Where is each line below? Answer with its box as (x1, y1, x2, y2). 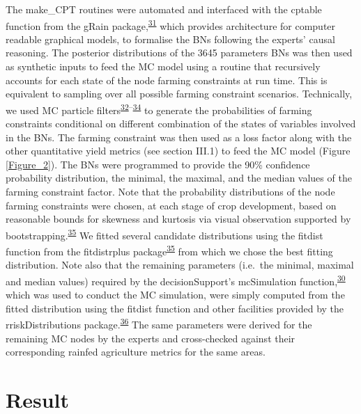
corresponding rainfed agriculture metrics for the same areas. (6, 344, 266, 359)
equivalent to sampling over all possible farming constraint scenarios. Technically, (6, 86, 353, 101)
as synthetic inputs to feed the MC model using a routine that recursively (6, 59, 321, 74)
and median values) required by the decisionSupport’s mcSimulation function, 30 (6, 271, 346, 288)
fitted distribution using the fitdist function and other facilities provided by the (6, 301, 344, 315)
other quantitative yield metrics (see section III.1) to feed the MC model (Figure (6, 143, 351, 158)
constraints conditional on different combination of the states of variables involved (6, 116, 356, 131)
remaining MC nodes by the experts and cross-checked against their (6, 331, 295, 345)
